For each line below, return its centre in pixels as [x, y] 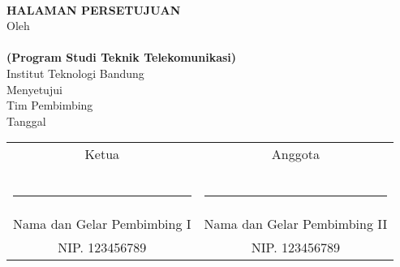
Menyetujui [34, 89]
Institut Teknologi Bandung [75, 73]
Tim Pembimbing [50, 105]
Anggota [295, 154]
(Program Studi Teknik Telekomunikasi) [122, 57]
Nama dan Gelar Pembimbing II [296, 224]
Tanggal [26, 121]
